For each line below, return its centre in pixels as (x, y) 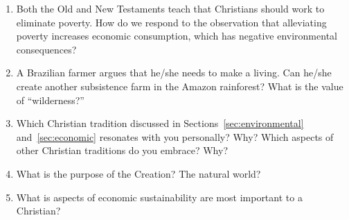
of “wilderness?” (50, 100)
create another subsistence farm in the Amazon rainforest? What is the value (180, 86)
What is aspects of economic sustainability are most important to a (159, 197)
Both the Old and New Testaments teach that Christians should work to (170, 8)
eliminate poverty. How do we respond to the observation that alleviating (171, 22)
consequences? (46, 49)
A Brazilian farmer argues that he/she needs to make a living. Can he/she (174, 73)
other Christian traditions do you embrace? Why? (122, 150)
